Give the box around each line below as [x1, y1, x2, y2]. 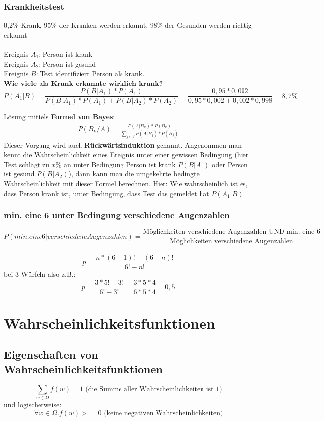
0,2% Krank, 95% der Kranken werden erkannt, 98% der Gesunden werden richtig [4, 20, 252, 30]
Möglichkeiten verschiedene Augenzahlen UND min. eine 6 [143, 228, 320, 236]
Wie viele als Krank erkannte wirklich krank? [4, 78, 163, 88]
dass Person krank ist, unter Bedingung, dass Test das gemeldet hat [4, 188, 209, 198]
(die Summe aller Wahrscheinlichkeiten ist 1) [85, 385, 222, 393]
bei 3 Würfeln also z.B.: [4, 269, 76, 279]
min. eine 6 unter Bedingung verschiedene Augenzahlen [4, 209, 230, 221]
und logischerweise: [4, 399, 62, 410]
